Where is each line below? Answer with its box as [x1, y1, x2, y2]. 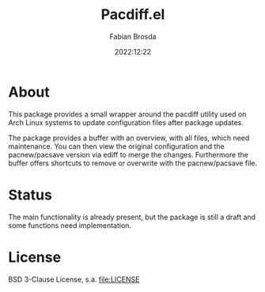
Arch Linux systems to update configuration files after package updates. [8, 117, 244, 127]
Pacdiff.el [100, 6, 165, 24]
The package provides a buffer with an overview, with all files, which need [8, 133, 250, 142]
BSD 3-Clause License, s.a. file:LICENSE [8, 275, 140, 284]
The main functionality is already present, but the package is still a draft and [8, 212, 256, 222]
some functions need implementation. [8, 220, 132, 230]
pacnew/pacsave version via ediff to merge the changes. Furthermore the [8, 150, 249, 159]
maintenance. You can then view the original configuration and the [8, 141, 225, 151]
